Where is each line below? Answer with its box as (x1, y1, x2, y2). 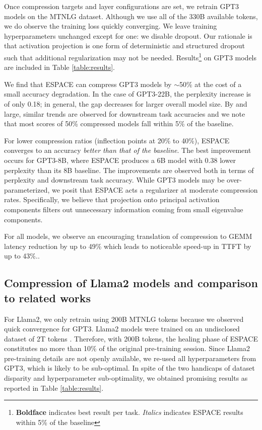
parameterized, (4, 184, 50, 195)
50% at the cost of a (179, 78, 242, 89)
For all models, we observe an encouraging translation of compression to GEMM (4, 231, 252, 241)
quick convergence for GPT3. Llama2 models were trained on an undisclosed (4, 323, 240, 334)
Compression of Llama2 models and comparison (4, 275, 258, 291)
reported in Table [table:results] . (4, 382, 104, 393)
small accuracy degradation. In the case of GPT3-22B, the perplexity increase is (4, 89, 251, 99)
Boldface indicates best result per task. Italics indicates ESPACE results (16, 407, 243, 417)
